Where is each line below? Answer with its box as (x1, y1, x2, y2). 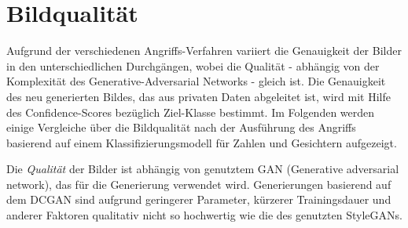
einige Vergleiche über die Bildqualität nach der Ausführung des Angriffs (6, 119, 356, 136)
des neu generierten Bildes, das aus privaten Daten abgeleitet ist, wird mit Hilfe (6, 88, 391, 104)
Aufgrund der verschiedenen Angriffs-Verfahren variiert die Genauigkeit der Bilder (6, 42, 402, 59)
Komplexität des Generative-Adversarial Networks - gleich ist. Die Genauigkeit (6, 73, 386, 89)
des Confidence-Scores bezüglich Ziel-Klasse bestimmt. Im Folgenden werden (6, 103, 375, 120)
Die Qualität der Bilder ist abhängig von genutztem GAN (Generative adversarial (6, 161, 399, 177)
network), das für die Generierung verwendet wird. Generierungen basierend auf (6, 176, 391, 192)
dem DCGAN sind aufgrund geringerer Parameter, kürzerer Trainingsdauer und (6, 191, 391, 208)
